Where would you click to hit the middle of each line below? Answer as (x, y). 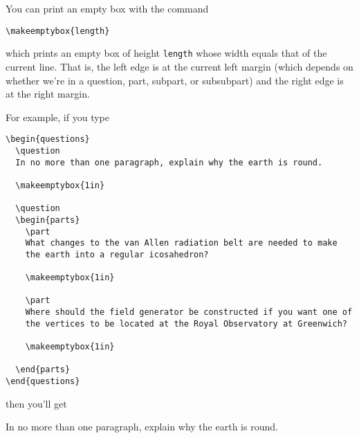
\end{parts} (43, 370)
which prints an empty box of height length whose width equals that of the (166, 53)
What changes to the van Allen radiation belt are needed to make (181, 243)
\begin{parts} (48, 220)
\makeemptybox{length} (58, 31)
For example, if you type (57, 117)
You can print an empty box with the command (107, 8)
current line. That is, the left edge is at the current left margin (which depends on (179, 66)
